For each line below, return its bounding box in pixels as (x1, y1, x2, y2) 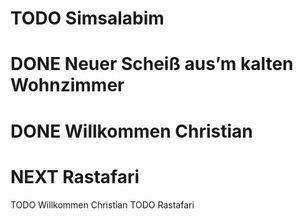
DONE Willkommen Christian (10, 120, 253, 142)
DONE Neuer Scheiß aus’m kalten (10, 53, 294, 76)
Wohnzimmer (10, 74, 125, 97)
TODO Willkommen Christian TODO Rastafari (10, 198, 195, 211)
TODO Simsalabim (10, 7, 165, 30)
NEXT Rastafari (10, 165, 140, 188)
